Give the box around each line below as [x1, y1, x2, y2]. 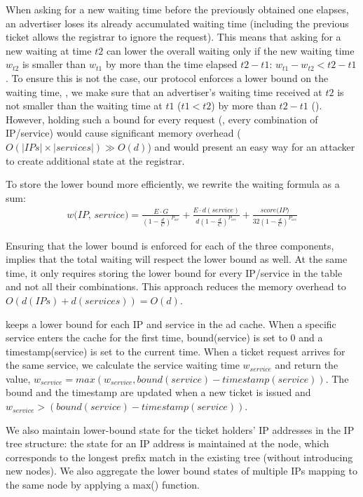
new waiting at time [6, 43, 92, 57]
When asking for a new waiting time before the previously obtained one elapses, [6, 2, 349, 16]
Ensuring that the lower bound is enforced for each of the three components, [6, 238, 334, 252]
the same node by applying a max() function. [6, 477, 200, 492]
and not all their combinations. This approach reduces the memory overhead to [6, 279, 346, 294]
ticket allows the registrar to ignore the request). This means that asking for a [6, 29, 341, 44]
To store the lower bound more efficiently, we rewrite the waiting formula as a [6, 177, 340, 191]
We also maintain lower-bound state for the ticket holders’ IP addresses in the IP [6, 422, 355, 437]
